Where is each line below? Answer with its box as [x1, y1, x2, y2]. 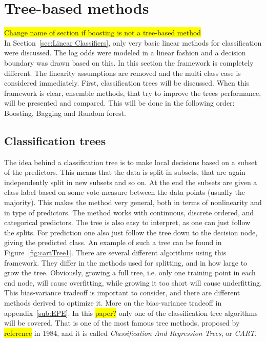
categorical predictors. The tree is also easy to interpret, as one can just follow [4, 217, 251, 228]
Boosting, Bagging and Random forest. [4, 107, 127, 118]
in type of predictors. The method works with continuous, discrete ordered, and [4, 207, 254, 217]
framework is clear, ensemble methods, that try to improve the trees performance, [4, 87, 261, 98]
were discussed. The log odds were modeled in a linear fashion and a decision [4, 47, 246, 58]
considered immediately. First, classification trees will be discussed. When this [4, 77, 250, 88]
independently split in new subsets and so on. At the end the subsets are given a [4, 176, 257, 187]
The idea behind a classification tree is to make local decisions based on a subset [4, 156, 257, 167]
